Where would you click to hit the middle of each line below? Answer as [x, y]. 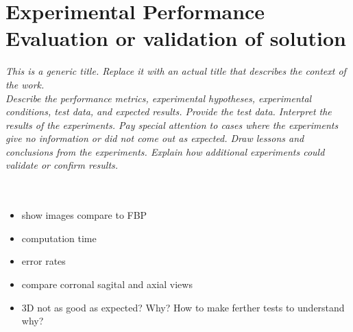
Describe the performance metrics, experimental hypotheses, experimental [159, 98]
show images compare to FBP [84, 215]
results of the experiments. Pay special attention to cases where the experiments [172, 125]
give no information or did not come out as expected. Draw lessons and [155, 138]
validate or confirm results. [62, 165]
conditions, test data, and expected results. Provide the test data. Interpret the [169, 111]
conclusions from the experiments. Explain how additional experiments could [165, 151]
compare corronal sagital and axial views [107, 284]
